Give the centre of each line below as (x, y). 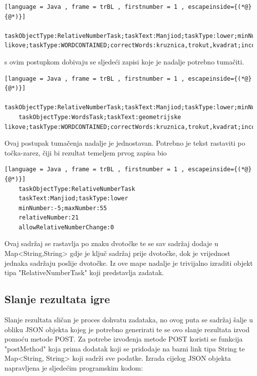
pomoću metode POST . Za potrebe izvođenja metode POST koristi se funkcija (124, 339)
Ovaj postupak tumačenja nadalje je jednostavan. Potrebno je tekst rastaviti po (125, 143)
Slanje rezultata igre (57, 299)
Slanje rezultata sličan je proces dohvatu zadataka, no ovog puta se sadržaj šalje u (129, 320)
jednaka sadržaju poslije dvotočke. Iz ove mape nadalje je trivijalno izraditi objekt (129, 263)
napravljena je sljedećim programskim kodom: (74, 368)
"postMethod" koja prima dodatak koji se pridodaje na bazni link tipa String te (125, 348)
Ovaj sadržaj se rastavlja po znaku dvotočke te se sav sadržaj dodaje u (111, 243)
